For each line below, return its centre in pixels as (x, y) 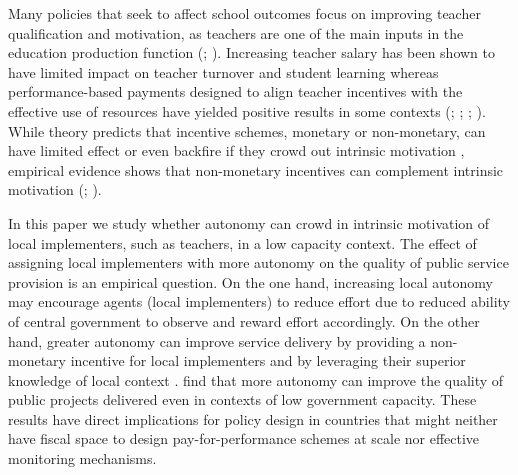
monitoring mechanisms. (82, 458)
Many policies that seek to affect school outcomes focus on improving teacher (244, 13)
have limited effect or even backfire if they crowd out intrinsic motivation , (236, 150)
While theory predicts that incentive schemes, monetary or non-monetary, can (247, 130)
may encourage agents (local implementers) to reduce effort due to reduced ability (259, 301)
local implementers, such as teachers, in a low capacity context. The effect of (242, 242)
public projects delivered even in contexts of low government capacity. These (242, 399)
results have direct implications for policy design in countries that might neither (253, 418)
